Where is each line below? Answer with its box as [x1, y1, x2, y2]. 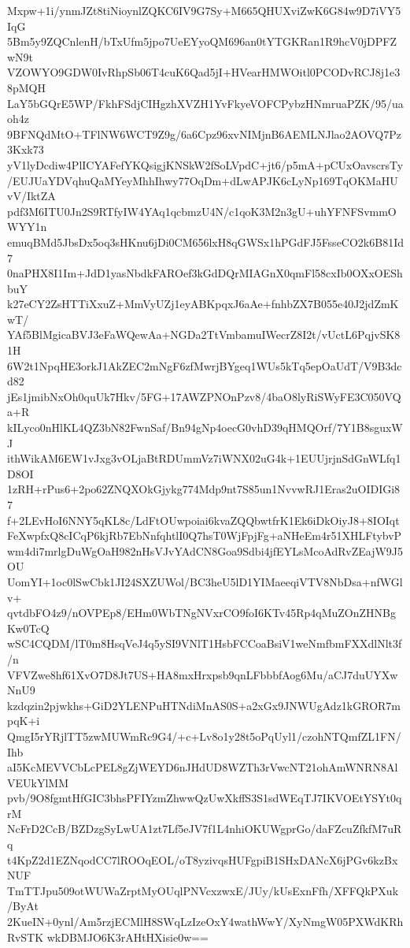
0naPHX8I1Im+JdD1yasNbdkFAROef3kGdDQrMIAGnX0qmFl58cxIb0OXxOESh [7, 265, 403, 281]
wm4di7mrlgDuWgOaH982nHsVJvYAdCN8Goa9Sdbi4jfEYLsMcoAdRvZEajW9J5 [7, 542, 404, 559]
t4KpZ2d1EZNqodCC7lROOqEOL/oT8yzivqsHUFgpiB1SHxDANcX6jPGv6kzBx [7, 851, 398, 868]
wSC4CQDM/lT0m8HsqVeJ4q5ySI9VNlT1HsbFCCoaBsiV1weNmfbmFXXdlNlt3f [7, 635, 402, 652]
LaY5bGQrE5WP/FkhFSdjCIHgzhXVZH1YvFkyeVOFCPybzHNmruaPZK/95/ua [7, 95, 404, 111]
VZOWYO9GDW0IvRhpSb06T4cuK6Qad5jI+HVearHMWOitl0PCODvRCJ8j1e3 [7, 64, 401, 80]
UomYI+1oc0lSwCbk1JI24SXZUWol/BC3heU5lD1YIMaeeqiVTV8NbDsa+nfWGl [7, 573, 403, 589]
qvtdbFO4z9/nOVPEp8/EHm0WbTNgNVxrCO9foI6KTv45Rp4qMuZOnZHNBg [7, 604, 397, 621]
